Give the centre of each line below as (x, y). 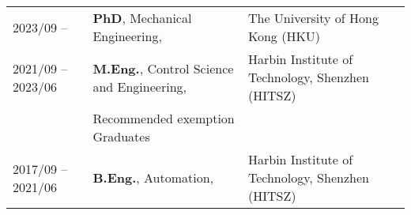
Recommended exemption (164, 118)
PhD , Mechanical (142, 18)
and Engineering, (140, 86)
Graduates (121, 136)
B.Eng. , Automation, (153, 177)
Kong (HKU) (284, 36)
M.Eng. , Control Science (163, 68)
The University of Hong (313, 18)
